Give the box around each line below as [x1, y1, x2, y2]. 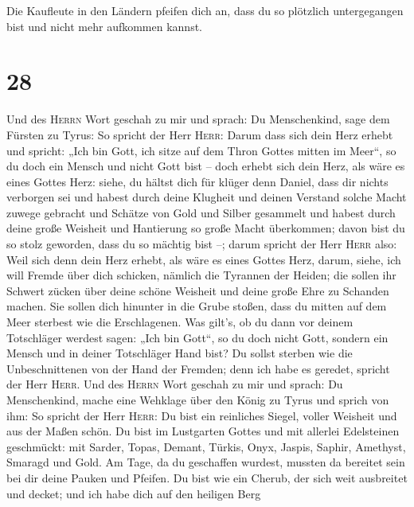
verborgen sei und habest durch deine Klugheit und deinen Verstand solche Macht [6, 189, 407, 205]
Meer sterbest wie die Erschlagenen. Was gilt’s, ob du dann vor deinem [6, 314, 353, 330]
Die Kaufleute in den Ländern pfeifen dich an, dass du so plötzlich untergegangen [6, 2, 404, 18]
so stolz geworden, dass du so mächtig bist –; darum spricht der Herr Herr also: [6, 236, 397, 252]
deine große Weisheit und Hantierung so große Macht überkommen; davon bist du [6, 220, 405, 236]
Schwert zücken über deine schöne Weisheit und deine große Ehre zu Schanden [6, 282, 389, 298]
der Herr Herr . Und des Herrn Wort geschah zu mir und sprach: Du [6, 376, 343, 392]
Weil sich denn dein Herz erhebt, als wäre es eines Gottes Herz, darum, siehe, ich [6, 251, 401, 267]
